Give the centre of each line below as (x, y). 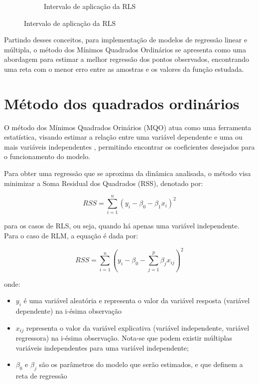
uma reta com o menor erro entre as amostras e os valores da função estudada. (124, 69)
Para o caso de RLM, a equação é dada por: (71, 235)
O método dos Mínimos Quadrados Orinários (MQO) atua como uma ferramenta (128, 127)
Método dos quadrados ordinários (122, 103)
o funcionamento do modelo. (47, 156)
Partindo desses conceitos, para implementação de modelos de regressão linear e (126, 40)
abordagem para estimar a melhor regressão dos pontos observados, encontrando (127, 59)
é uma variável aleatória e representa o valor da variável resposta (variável (137, 300)
